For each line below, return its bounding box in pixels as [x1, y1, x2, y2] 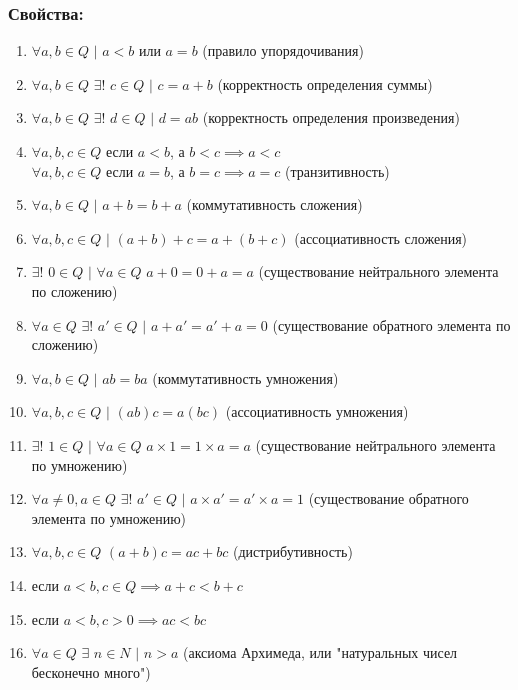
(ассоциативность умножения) [225, 401, 409, 422]
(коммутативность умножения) [152, 367, 339, 388]
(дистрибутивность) [232, 541, 353, 562]
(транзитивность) [285, 160, 390, 181]
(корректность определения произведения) [202, 107, 460, 128]
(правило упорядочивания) [202, 40, 364, 61]
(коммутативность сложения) [186, 194, 363, 215]
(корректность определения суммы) [217, 73, 433, 94]
